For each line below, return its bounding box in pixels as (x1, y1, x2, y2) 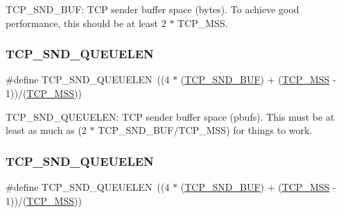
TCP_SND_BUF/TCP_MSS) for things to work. (98, 123, 313, 137)
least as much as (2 (6, 123, 87, 137)
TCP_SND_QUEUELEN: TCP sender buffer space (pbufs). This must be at (6, 109, 335, 123)
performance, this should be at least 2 (6, 15, 166, 30)
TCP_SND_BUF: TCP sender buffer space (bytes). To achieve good (6, 2, 299, 16)
